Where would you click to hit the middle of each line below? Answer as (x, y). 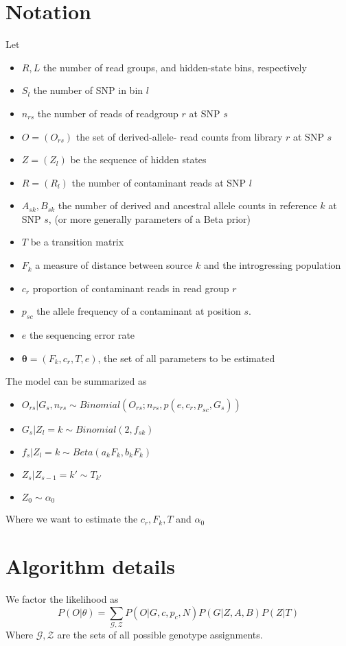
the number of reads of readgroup (108, 113)
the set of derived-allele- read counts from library (179, 136)
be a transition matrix (77, 242)
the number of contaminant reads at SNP (159, 182)
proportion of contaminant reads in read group (131, 288)
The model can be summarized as (76, 381)
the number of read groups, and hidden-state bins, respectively (175, 67)
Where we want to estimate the (72, 519)
